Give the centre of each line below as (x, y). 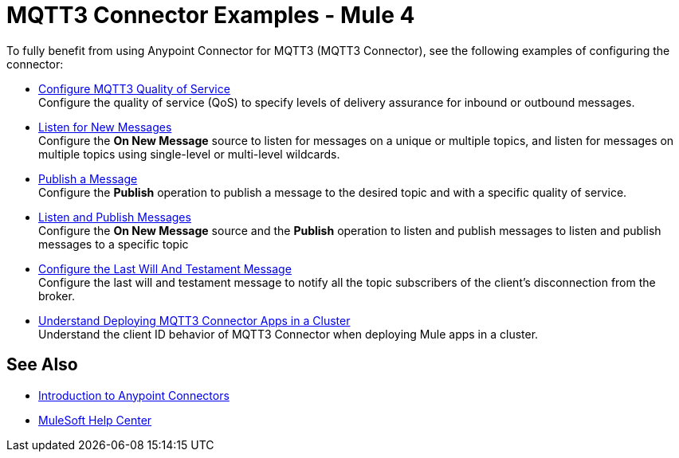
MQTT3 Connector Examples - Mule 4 (211, 15)
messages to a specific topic (114, 244)
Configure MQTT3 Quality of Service (134, 88)
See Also (42, 365)
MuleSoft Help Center (95, 420)
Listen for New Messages (105, 127)
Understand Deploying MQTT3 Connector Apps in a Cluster (194, 320)
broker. (57, 296)
